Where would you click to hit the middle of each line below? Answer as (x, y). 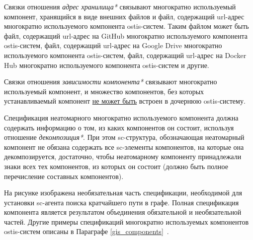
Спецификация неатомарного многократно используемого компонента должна (121, 117)
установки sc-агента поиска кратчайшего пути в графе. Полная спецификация (122, 202)
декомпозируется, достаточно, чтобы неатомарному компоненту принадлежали (123, 156)
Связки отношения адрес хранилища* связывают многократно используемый (120, 6)
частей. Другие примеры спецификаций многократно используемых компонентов (126, 221)
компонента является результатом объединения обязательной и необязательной (123, 212)
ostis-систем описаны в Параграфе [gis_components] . (86, 231)
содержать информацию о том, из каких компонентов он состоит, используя (119, 127)
